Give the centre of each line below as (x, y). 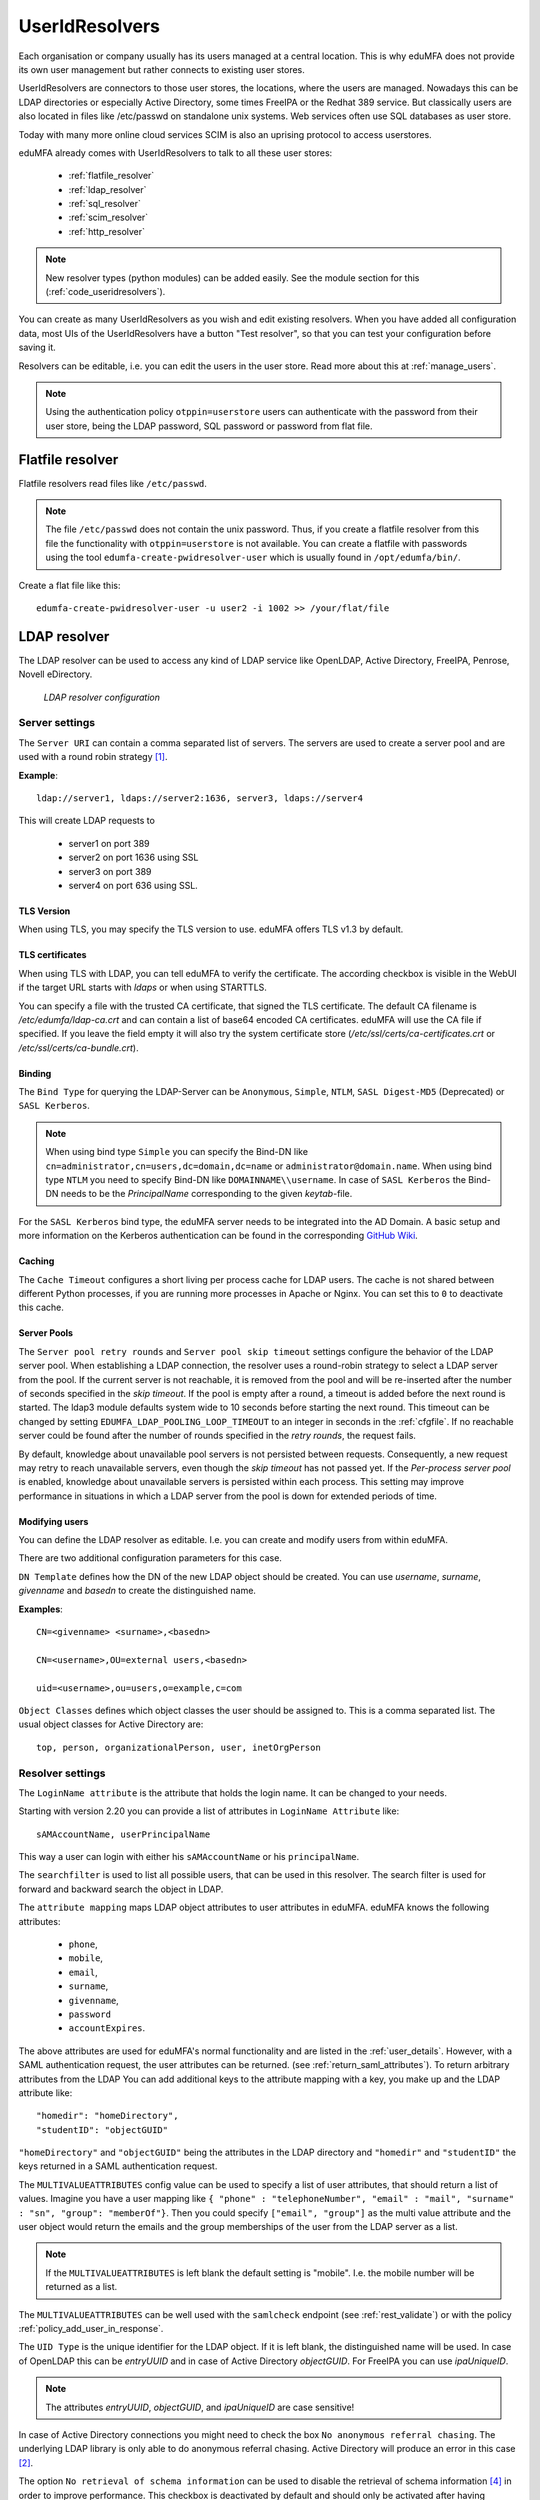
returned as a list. (81, 2287)
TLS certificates (52, 955)
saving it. (37, 347)
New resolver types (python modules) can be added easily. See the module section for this (232, 277)
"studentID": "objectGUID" (102, 2129)
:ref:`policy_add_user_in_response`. (91, 2328)
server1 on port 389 (109, 843)
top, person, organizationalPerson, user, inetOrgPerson (179, 1747)
